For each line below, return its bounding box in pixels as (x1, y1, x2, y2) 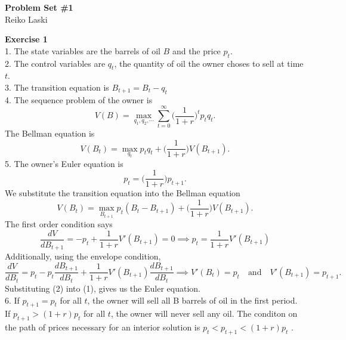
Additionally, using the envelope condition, (5, 250, 161, 262)
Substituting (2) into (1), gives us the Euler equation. (5, 282, 200, 294)
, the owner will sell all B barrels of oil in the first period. (87, 293, 298, 306)
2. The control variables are (5, 57, 106, 69)
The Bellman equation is (5, 127, 95, 140)
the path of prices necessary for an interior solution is (5, 321, 200, 333)
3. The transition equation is (5, 81, 109, 93)
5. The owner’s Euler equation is (5, 157, 123, 169)
